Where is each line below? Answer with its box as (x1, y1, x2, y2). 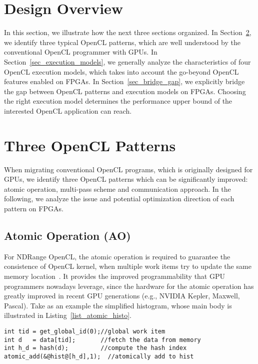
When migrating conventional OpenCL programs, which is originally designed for (4, 164, 253, 174)
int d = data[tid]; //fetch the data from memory (4, 336, 201, 343)
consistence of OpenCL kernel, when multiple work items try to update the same (4, 261, 251, 271)
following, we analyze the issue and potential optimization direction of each (4, 193, 234, 204)
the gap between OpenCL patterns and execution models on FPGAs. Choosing (4, 86, 246, 96)
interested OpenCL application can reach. (4, 105, 132, 116)
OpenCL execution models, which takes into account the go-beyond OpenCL (4, 66, 239, 77)
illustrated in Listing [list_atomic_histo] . (4, 310, 131, 320)
